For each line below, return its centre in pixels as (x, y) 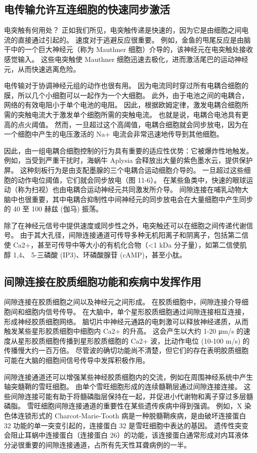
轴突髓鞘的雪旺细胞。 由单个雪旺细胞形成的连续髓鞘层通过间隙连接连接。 (123, 386)
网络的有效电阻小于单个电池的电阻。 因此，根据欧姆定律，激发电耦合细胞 (123, 105)
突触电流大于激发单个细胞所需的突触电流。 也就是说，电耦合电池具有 (129, 114)
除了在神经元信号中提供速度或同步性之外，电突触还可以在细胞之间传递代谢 (125, 225)
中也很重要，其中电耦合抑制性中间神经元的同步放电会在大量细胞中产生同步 (132, 199)
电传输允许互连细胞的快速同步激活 (87, 9)
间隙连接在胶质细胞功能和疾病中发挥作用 (103, 281)
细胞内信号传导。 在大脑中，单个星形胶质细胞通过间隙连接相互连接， (136, 312)
